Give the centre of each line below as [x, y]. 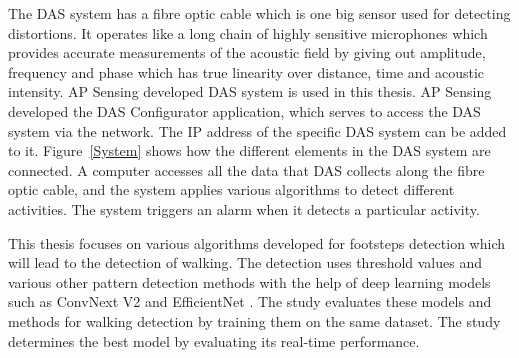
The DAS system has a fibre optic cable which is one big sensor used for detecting [259, 13]
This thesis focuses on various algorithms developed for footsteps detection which [257, 242]
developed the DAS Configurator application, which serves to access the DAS [244, 110]
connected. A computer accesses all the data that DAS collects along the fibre [246, 169]
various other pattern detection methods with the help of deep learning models [249, 281]
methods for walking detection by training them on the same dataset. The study [254, 320]
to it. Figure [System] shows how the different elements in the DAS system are [249, 150]
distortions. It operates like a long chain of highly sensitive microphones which [248, 32]
